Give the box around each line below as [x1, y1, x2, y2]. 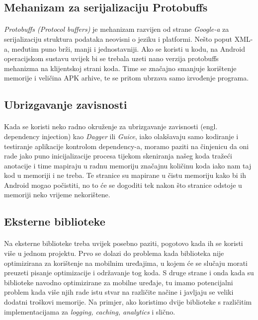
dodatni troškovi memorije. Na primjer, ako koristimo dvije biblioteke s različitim [4, 297, 252, 307]
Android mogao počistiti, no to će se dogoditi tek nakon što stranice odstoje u [4, 179, 242, 190]
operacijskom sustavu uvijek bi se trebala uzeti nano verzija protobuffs [4, 53, 219, 64]
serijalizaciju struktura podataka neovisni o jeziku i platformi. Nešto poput [4, 33, 233, 44]
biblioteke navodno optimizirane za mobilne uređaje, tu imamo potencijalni [4, 277, 233, 287]
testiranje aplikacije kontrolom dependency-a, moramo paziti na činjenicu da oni [4, 141, 249, 151]
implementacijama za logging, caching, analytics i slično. [4, 306, 175, 317]
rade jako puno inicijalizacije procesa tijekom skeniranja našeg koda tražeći [4, 151, 232, 161]
